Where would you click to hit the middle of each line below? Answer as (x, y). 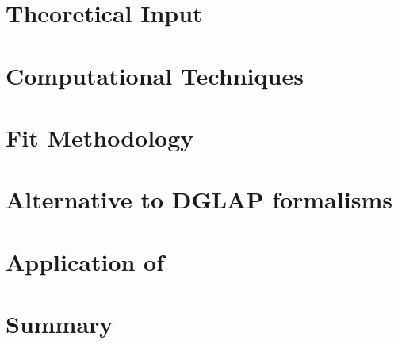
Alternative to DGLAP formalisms (199, 199)
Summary (59, 324)
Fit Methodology (100, 137)
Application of (85, 261)
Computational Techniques (155, 75)
